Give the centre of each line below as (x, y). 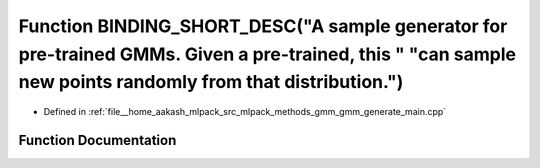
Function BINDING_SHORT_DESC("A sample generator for (263, 26)
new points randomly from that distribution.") (211, 82)
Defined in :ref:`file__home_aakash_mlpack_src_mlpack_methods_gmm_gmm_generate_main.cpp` (245, 112)
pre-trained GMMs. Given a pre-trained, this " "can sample (267, 54)
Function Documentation (97, 140)
